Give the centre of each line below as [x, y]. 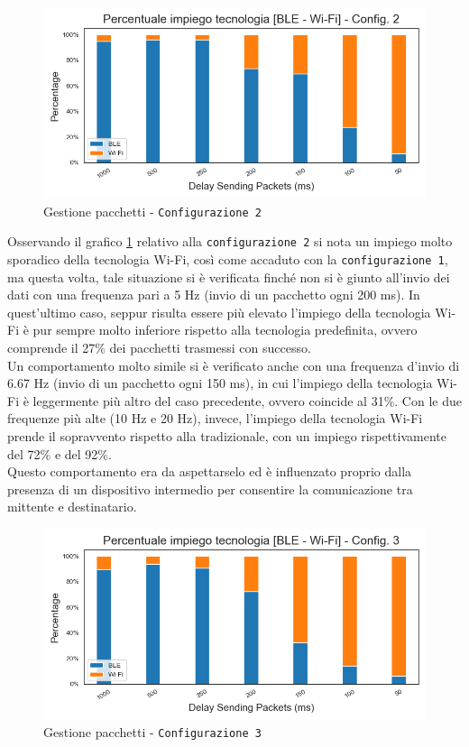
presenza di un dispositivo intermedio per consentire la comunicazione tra [210, 489]
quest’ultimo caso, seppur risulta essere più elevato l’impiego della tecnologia [219, 312]
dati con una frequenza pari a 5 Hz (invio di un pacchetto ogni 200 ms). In [214, 295]
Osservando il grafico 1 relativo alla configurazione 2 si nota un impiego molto [230, 241]
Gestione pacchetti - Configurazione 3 [152, 732]
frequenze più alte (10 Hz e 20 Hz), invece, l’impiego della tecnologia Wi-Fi [215, 418]
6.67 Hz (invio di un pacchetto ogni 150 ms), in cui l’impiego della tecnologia [220, 383]
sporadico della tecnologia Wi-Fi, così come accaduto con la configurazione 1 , [228, 258]
